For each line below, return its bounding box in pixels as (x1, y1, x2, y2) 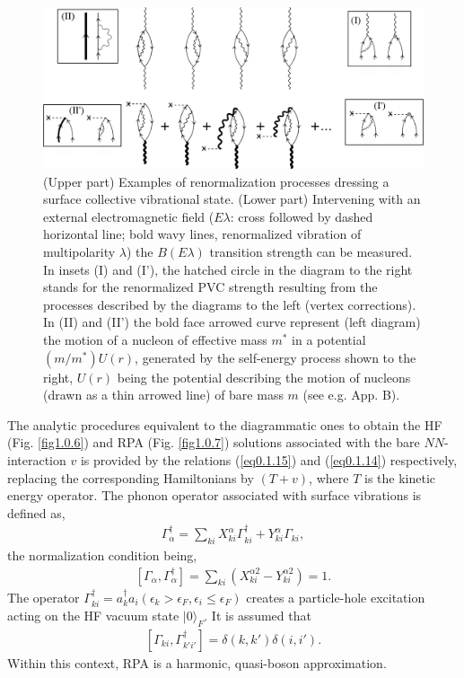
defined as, (7, 503, 66, 522)
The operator (7, 587, 80, 606)
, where (309, 468, 349, 487)
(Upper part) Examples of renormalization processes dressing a (43, 172, 390, 190)
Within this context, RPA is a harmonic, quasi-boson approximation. (7, 653, 387, 672)
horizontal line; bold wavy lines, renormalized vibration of (43, 225, 362, 243)
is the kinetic (363, 468, 436, 487)
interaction (7, 451, 66, 470)
